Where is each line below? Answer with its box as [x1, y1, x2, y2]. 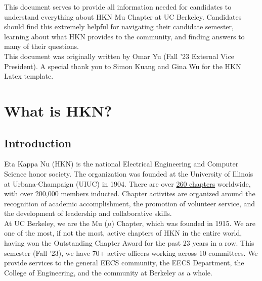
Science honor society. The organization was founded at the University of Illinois [4, 168, 253, 179]
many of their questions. [4, 41, 79, 51]
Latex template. [4, 71, 54, 81]
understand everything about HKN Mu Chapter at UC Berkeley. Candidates [4, 11, 242, 22]
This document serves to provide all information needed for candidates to [4, 2, 232, 12]
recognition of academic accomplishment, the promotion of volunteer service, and [4, 198, 255, 208]
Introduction [4, 135, 72, 150]
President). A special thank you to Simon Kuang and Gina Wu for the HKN [4, 61, 241, 71]
